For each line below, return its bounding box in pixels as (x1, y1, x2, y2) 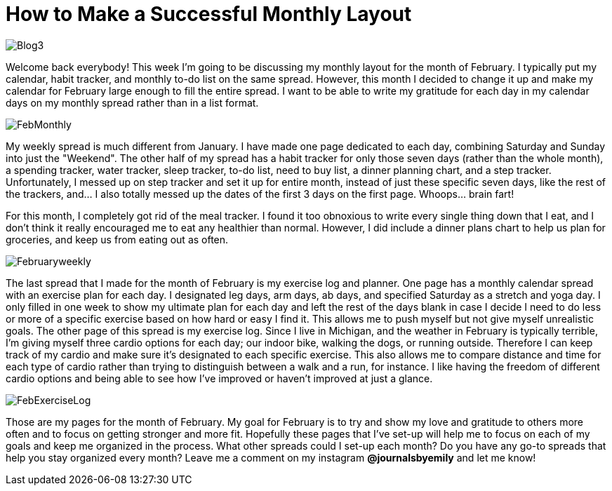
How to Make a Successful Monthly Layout (6, 2, 412, 26)
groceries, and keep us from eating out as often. (6, 233, 229, 245)
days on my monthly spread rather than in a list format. (6, 96, 259, 109)
